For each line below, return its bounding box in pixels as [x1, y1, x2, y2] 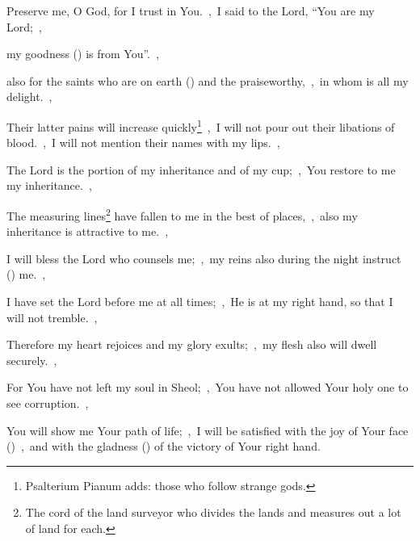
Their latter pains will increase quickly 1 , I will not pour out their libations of [6, 115, 395, 135]
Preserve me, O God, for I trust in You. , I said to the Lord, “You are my [6, 2, 375, 19]
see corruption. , [6, 395, 89, 411]
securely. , [6, 351, 57, 368]
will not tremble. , [6, 308, 98, 325]
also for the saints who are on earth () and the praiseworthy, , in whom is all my [6, 72, 409, 89]
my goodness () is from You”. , [6, 45, 159, 62]
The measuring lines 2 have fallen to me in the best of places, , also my [6, 205, 358, 224]
